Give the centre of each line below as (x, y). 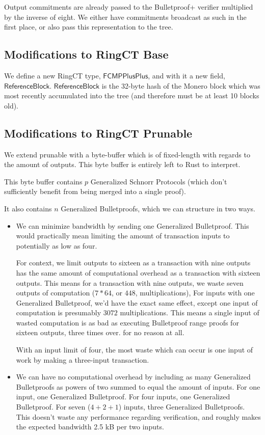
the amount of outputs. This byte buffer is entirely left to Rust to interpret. (122, 164)
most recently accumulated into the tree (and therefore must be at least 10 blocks (132, 96)
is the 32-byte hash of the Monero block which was (181, 85)
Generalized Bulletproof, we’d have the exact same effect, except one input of (137, 302)
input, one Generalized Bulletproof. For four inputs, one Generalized (123, 397)
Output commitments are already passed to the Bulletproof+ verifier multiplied (129, 7)
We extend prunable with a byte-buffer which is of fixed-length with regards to (127, 154)
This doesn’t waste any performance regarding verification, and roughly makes (138, 416)
